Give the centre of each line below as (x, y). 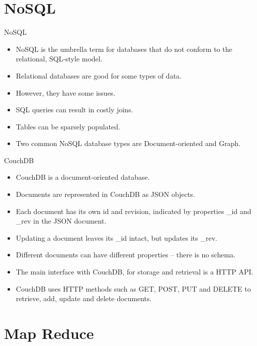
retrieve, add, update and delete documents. (84, 298)
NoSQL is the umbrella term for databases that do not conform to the (124, 49)
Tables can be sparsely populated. (68, 126)
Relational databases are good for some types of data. (99, 75)
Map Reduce (49, 333)
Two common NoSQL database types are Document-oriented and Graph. (128, 143)
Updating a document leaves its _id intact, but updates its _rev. (116, 237)
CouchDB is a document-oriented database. (83, 177)
